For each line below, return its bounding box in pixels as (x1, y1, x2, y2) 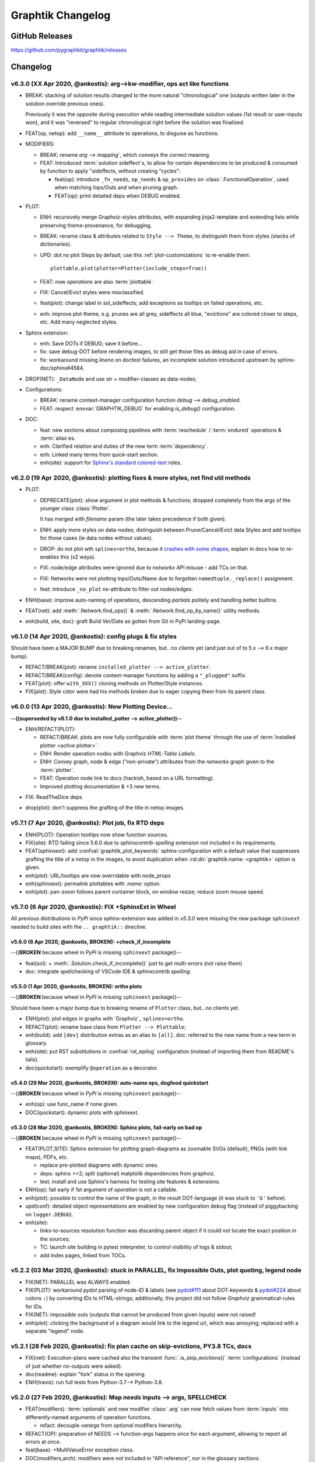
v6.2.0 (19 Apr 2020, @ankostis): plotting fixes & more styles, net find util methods (10, 474, 251, 482)
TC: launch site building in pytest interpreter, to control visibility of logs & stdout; (40, 1243, 233, 1251)
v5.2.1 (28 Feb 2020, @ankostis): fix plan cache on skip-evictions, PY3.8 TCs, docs (10, 1342, 252, 1350)
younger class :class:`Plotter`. (40, 505, 111, 512)
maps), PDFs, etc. (25, 1153, 68, 1160)
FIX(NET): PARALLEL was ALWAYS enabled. (25, 1278, 131, 1285)
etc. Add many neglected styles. (40, 319, 118, 326)
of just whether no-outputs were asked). (25, 1363, 123, 1370)
